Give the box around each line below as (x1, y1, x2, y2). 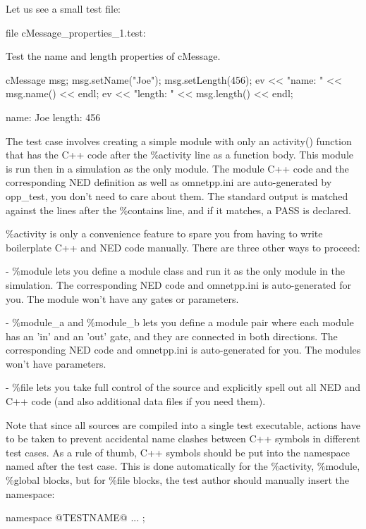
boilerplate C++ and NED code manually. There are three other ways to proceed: (6, 239, 360, 254)
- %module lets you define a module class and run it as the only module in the (6, 263, 345, 278)
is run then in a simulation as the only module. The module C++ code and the (6, 161, 349, 175)
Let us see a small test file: (6, 1, 121, 15)
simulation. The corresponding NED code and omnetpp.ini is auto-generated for (6, 277, 352, 292)
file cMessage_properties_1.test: (6, 25, 146, 39)
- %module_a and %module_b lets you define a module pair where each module (6, 315, 354, 330)
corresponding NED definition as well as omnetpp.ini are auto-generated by (6, 175, 332, 189)
